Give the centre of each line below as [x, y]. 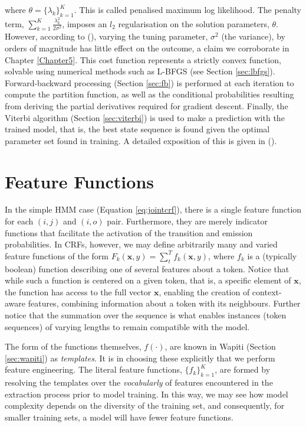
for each [19, 221]
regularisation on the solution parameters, [194, 23]
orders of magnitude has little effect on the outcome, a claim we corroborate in [147, 48]
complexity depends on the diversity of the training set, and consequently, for [145, 405]
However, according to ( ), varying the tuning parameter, [106, 36]
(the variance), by [253, 36]
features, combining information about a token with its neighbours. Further [164, 303]
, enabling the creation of [204, 291]
